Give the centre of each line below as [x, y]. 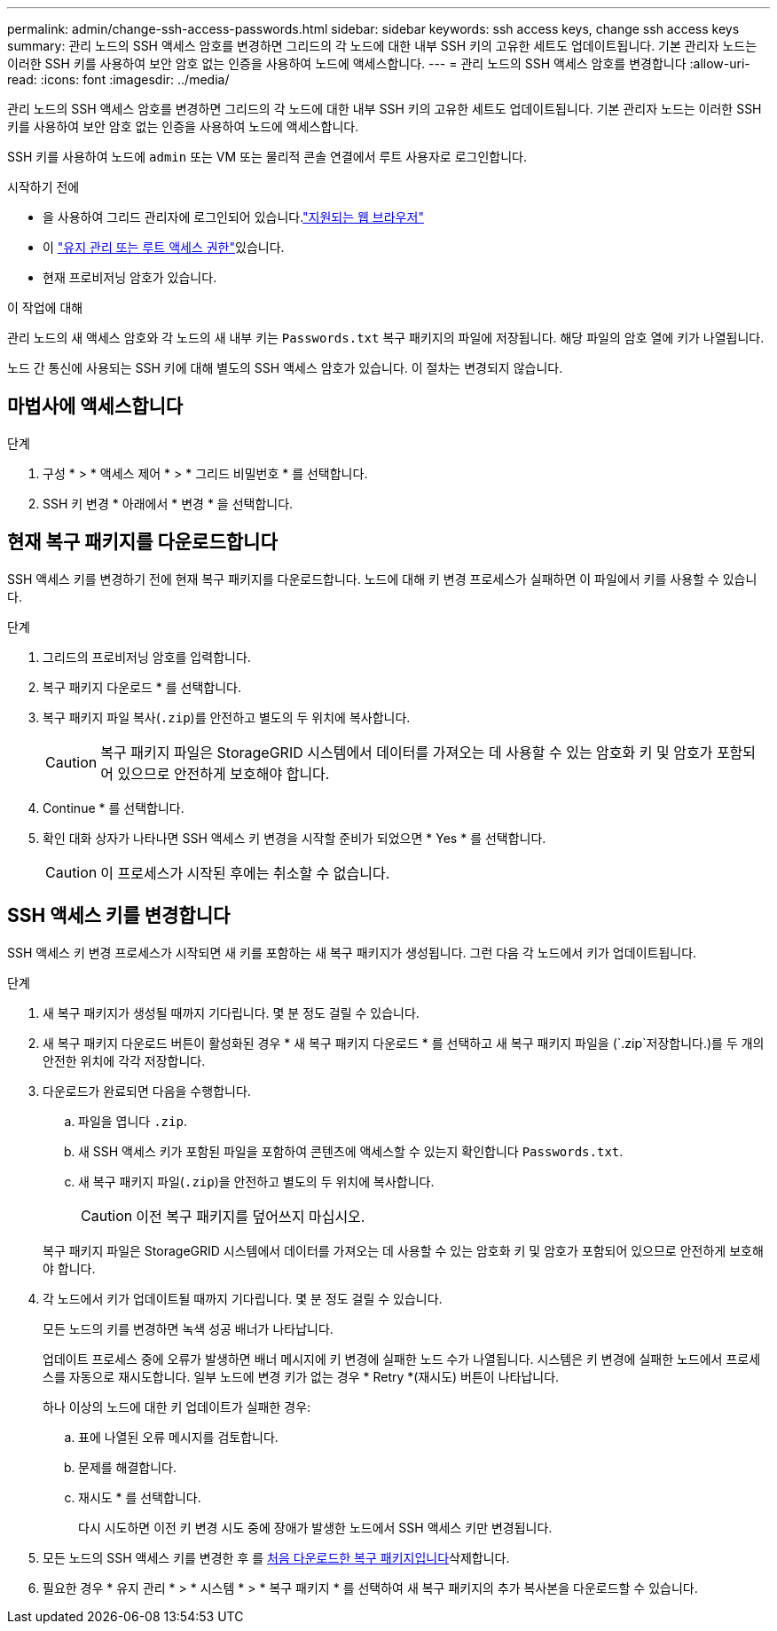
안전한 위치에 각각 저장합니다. [124, 1060]
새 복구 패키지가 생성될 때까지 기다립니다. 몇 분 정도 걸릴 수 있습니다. [231, 1012]
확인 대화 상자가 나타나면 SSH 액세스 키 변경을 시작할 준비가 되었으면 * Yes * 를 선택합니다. [294, 838]
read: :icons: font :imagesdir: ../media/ [118, 79]
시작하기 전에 [43, 187]
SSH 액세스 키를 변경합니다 [119, 916]
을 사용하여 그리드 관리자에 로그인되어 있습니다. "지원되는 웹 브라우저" [233, 217]
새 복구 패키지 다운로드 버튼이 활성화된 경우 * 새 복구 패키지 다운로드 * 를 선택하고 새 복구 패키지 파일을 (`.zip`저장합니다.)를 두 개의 [404, 1043]
